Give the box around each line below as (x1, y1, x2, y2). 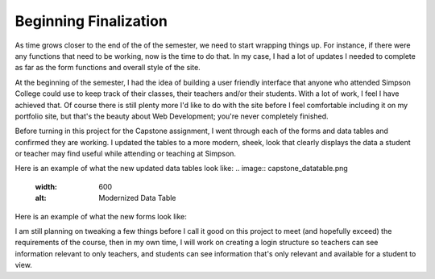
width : (35, 181, 58, 191)
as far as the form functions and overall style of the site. (14, 63, 201, 73)
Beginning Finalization (14, 12, 168, 30)
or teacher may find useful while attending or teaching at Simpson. (14, 149, 237, 159)
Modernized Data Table (98, 194, 176, 203)
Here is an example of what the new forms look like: (14, 211, 187, 221)
